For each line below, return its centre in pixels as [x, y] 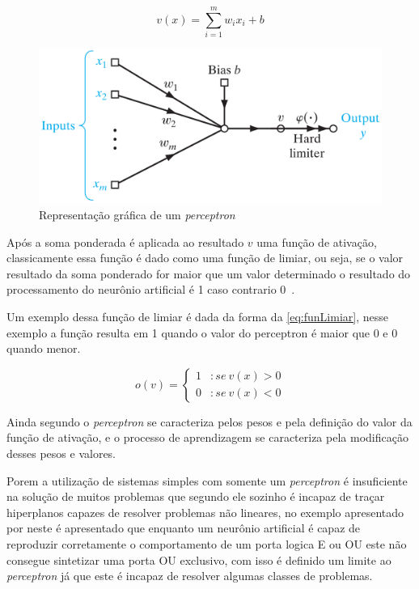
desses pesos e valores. [61, 453]
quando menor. [44, 348]
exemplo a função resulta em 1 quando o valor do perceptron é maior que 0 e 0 [202, 332]
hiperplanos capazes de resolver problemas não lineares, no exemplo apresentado [205, 512]
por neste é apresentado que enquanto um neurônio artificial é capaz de [184, 528]
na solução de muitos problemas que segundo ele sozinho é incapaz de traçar [196, 496]
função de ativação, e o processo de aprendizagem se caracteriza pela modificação [207, 437]
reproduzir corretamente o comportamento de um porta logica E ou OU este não [207, 543]
